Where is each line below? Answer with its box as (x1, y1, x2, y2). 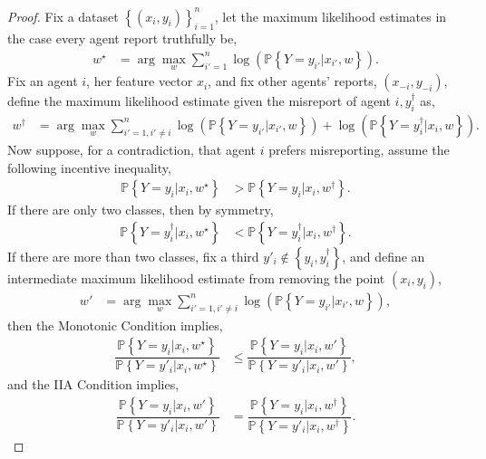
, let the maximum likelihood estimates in (214, 6, 447, 25)
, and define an (342, 246, 425, 265)
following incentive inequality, (7, 158, 171, 177)
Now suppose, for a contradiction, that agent (7, 139, 257, 158)
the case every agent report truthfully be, (7, 29, 238, 48)
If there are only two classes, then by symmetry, (7, 200, 274, 219)
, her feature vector (86, 72, 193, 91)
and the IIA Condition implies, (7, 375, 180, 394)
